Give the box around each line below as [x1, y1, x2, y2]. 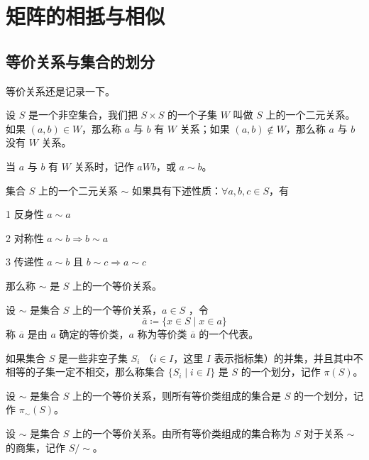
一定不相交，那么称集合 [55, 364, 165, 379]
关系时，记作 [74, 158, 134, 173]
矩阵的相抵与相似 [6, 1, 165, 31]
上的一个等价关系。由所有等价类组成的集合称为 [72, 426, 292, 441]
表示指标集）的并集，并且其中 [214, 350, 353, 365]
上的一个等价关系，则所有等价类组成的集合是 [72, 388, 282, 402]
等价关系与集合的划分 [6, 50, 155, 72]
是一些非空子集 [57, 350, 128, 365]
